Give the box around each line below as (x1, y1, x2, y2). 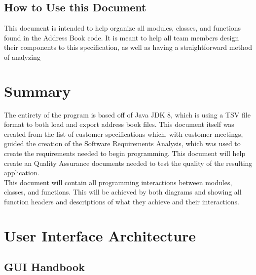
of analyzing (4, 51, 40, 62)
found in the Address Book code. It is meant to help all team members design (4, 32, 239, 42)
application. (4, 167, 39, 178)
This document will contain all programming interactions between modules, (4, 177, 232, 187)
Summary (4, 80, 71, 101)
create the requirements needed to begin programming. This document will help (4, 148, 246, 158)
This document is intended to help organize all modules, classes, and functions (4, 23, 241, 33)
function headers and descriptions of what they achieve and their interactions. (4, 196, 239, 207)
